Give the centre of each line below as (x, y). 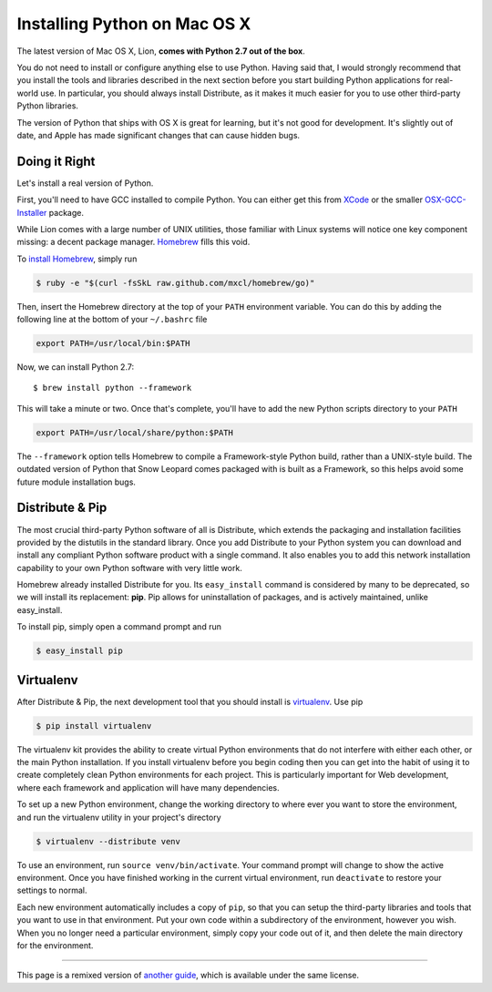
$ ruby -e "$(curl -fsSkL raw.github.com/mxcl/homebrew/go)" (175, 283)
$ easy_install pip (79, 651)
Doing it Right (56, 161)
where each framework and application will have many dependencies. (148, 787)
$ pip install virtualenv (94, 726)
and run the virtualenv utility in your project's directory (119, 817)
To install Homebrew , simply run (77, 259)
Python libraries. (48, 106)
